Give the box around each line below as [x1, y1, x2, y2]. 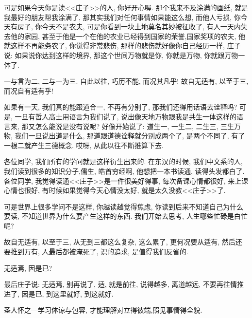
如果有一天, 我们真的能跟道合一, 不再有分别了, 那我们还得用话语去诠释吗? [4, 102, 237, 112]
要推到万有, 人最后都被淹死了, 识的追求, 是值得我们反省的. [4, 246, 188, 257]
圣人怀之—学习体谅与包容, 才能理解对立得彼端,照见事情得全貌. [4, 305, 202, 315]
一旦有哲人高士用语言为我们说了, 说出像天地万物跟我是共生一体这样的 [15, 111, 237, 121]
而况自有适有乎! [4, 85, 53, 95]
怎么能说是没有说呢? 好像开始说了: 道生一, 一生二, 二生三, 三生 [35, 121, 235, 131]
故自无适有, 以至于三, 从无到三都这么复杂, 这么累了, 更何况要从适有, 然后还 [4, 237, 242, 247]
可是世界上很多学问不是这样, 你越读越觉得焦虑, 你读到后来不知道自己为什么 [4, 201, 244, 211]
